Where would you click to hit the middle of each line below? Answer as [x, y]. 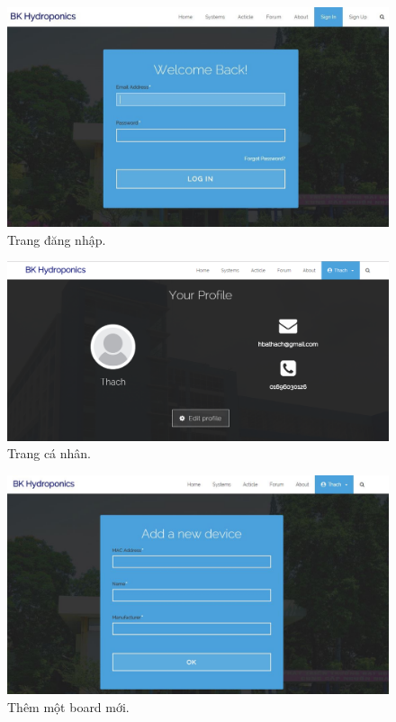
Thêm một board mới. [68, 706]
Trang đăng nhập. [57, 239]
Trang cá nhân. [49, 453]
